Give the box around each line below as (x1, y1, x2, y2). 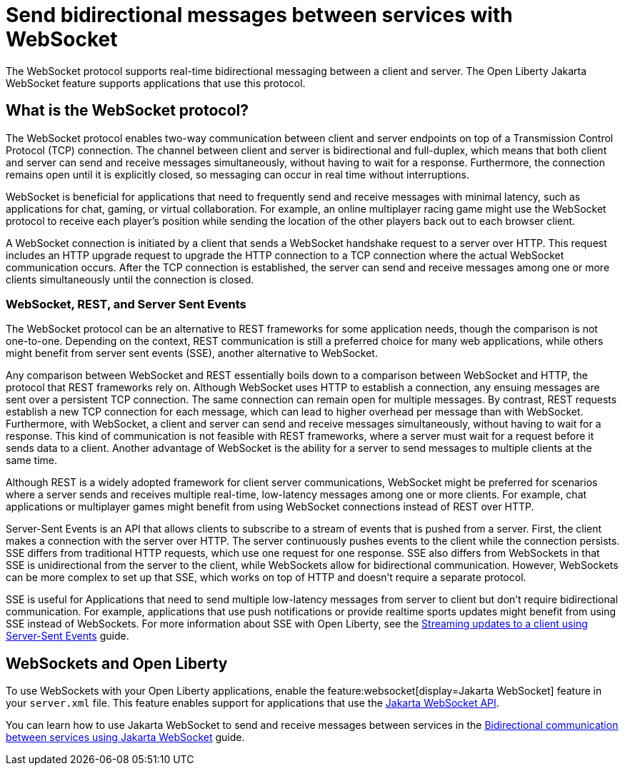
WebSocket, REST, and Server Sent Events (6, 296, 246, 311)
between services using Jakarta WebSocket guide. (6, 731, 245, 744)
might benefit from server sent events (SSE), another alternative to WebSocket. (6, 347, 378, 360)
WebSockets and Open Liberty (6, 654, 228, 672)
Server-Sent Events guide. (6, 630, 129, 642)
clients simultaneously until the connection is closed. (6, 273, 254, 286)
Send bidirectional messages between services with (6, 3, 513, 27)
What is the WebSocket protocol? (6, 101, 249, 120)
